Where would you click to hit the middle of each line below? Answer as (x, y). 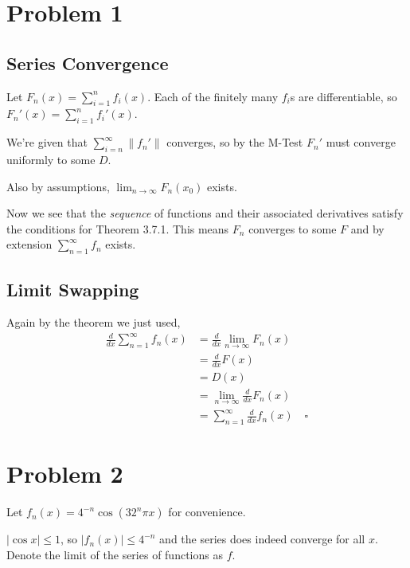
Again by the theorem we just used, (94, 322)
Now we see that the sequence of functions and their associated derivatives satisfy (205, 213)
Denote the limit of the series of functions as (115, 554)
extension (29, 244)
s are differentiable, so (344, 96)
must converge (361, 142)
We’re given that (47, 142)
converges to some (293, 228)
